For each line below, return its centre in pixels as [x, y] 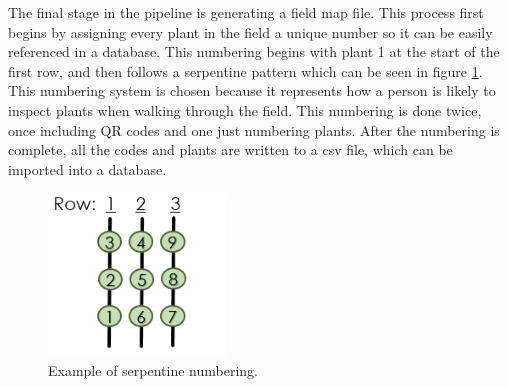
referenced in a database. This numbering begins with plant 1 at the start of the [254, 51]
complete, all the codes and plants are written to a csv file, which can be [230, 149]
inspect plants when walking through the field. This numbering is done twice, [245, 109]
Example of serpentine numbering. [153, 370]
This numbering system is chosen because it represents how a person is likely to [252, 90]
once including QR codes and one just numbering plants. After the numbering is [254, 129]
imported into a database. [87, 168]
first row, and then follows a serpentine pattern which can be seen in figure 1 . [245, 70]
